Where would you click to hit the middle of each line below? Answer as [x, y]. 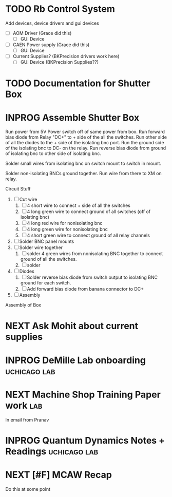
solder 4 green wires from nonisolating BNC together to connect [95, 254]
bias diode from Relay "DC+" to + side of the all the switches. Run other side [86, 137]
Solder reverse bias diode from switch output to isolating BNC [92, 277]
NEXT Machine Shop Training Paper [83, 395]
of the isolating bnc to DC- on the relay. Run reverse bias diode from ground [86, 148]
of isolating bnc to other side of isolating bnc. [53, 154]
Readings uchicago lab [52, 451]
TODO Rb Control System [60, 9]
